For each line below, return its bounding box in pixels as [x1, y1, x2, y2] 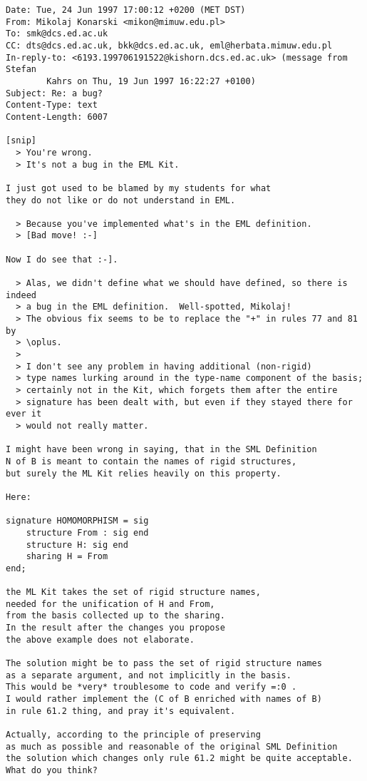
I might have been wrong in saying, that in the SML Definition [6, 444, 317, 455]
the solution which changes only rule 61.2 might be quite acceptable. [6, 753, 353, 764]
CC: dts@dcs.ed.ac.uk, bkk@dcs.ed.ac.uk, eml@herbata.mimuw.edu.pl [6, 40, 333, 51]
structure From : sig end [26, 527, 149, 538]
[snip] [6, 136, 36, 146]
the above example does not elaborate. [6, 634, 195, 645]
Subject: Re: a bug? [6, 88, 103, 98]
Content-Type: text [6, 100, 98, 111]
